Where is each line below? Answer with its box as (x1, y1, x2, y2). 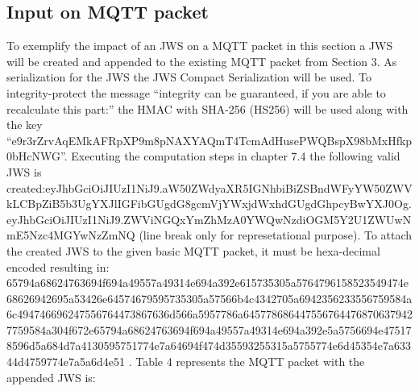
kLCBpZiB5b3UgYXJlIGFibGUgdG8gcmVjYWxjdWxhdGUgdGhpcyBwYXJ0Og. (6, 195, 412, 212)
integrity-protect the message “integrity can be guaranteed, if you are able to (6, 84, 386, 101)
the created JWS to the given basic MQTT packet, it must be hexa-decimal (6, 242, 380, 259)
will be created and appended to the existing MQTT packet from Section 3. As (6, 52, 397, 69)
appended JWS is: (6, 368, 96, 385)
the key (6, 116, 43, 133)
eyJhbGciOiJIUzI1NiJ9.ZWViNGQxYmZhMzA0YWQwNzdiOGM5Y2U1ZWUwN (6, 210, 412, 227)
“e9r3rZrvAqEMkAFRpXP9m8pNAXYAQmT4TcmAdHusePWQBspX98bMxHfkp (6, 131, 413, 148)
